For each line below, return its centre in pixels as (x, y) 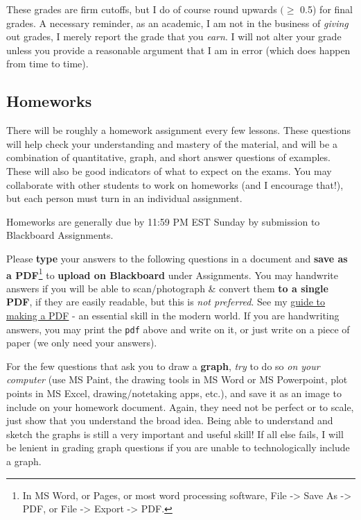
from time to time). (47, 64)
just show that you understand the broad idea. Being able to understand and (170, 420)
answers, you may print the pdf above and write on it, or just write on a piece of (178, 329)
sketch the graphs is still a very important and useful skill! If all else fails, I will (175, 434)
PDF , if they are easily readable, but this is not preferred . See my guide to (166, 302)
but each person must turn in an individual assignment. (124, 198)
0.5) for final (326, 9)
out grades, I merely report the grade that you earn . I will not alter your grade (174, 36)
